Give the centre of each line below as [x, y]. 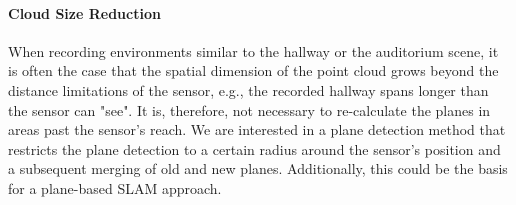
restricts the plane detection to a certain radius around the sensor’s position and [254, 148]
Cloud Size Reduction [84, 12]
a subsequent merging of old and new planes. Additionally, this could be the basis [258, 168]
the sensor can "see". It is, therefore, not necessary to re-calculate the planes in [249, 109]
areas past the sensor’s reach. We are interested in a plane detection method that [257, 129]
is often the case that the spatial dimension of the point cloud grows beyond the [253, 70]
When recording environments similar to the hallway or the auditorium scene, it [253, 50]
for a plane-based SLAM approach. [115, 187]
